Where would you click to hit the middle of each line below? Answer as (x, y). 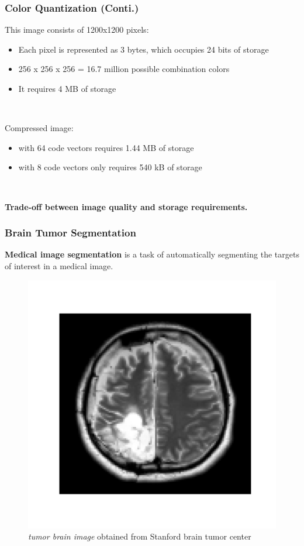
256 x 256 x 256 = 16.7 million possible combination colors (124, 69)
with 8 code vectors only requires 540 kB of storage (110, 167)
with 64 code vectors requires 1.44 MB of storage (106, 147)
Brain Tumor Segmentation (70, 233)
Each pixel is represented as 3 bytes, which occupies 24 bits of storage (144, 49)
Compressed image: (39, 128)
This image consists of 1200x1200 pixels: (77, 30)
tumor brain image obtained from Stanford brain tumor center (140, 536)
